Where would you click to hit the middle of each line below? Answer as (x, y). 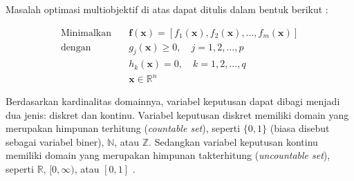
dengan (76, 47)
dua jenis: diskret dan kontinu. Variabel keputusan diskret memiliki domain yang (177, 114)
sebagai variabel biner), (55, 141)
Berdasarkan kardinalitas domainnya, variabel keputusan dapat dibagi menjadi (173, 101)
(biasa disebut (300, 128)
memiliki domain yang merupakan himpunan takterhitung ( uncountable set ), (168, 155)
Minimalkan (86, 33)
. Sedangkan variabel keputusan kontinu (233, 141)
